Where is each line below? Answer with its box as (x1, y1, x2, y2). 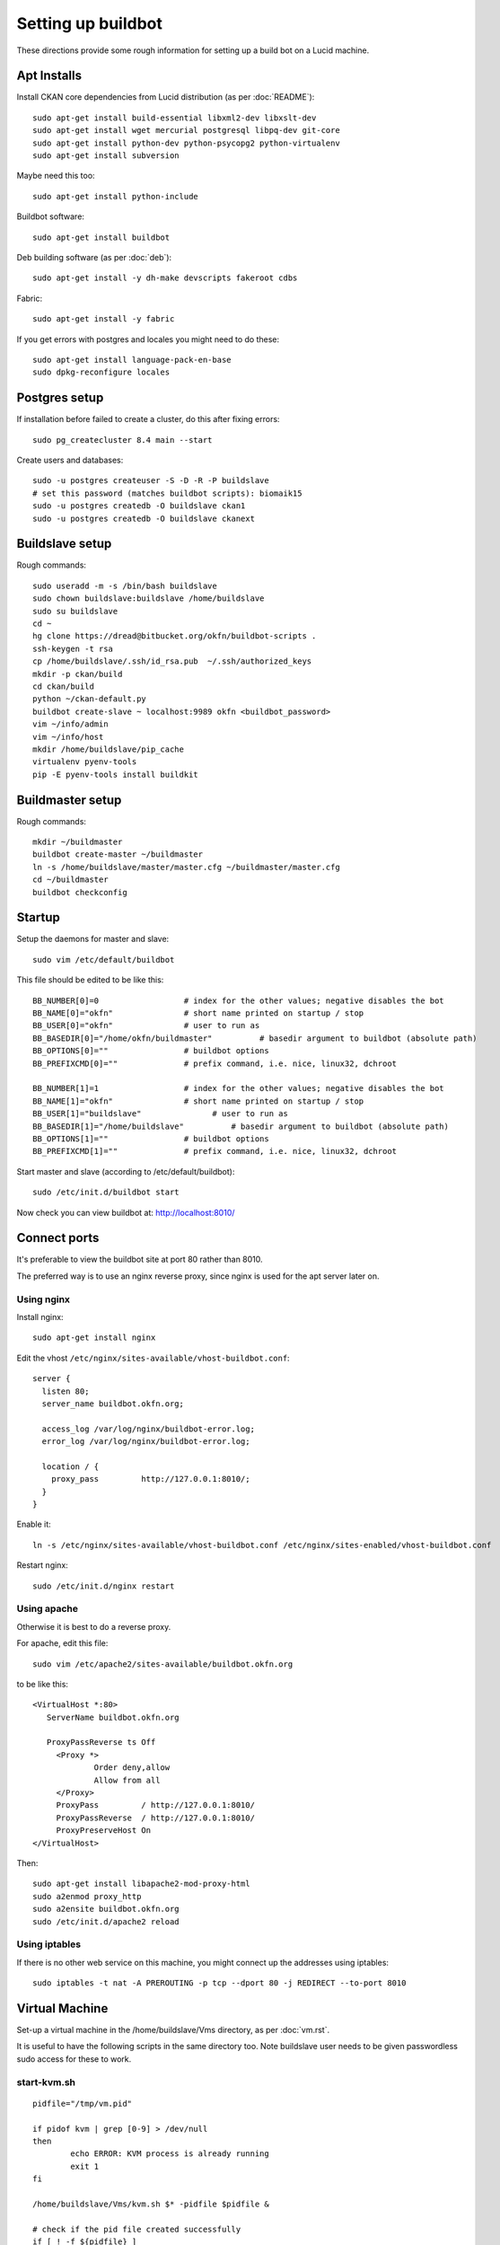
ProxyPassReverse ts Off (46, 1738, 156, 1748)
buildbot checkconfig (32, 887, 127, 897)
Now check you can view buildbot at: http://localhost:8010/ (16, 1207, 235, 1218)
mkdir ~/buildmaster (32, 837, 123, 848)
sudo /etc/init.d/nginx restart (32, 1580, 175, 1591)
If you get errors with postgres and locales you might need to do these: (16, 333, 280, 345)
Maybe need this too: (16, 171, 95, 181)
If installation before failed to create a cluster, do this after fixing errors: (16, 414, 280, 425)
